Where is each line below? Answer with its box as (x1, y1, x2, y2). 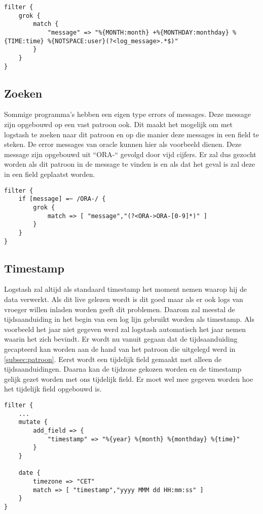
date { (18, 469, 41, 477)
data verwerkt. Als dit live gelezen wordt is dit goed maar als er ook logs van (4, 294, 243, 304)
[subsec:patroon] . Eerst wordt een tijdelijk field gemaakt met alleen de (4, 353, 222, 364)
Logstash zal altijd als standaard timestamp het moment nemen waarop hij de (4, 284, 247, 294)
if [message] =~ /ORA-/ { (18, 195, 106, 203)
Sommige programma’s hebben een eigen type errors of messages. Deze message (4, 109, 251, 119)
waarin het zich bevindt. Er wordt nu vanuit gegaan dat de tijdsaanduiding (4, 334, 238, 344)
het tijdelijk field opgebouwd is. (4, 383, 102, 394)
